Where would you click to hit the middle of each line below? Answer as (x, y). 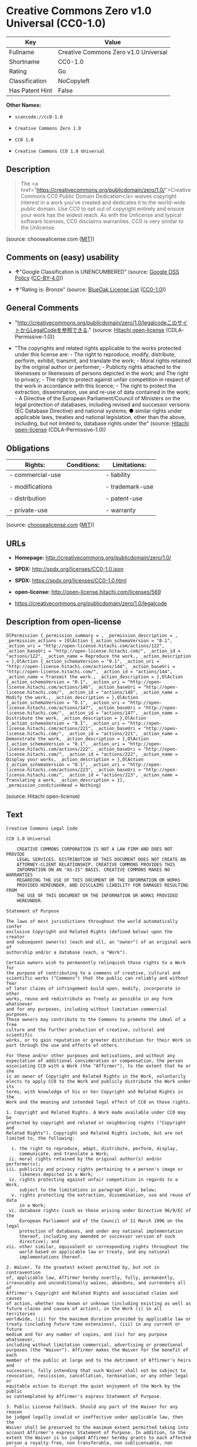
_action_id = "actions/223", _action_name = (122, 775)
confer (14, 927)
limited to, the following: (41, 1138)
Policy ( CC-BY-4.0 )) (39, 278)
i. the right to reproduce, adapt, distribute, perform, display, (95, 1148)
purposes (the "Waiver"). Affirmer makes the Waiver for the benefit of (97, 1350)
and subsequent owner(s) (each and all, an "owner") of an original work (99, 942)
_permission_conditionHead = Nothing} (54, 785)
